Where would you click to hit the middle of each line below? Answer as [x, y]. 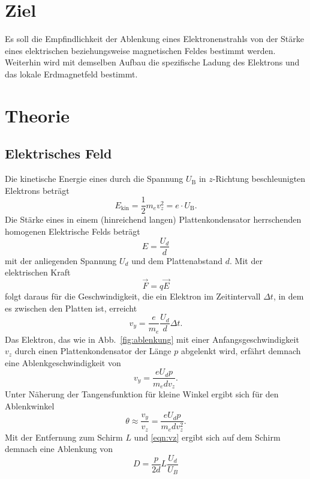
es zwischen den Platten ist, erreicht [71, 308]
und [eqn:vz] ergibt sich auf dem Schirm [207, 437]
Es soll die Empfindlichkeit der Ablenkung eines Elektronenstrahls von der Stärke [154, 39]
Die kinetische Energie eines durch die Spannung [94, 179]
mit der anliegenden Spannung [61, 260]
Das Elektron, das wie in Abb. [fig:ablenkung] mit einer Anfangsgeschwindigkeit [152, 339]
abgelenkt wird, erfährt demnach [241, 351]
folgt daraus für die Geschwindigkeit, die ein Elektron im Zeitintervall [133, 296]
